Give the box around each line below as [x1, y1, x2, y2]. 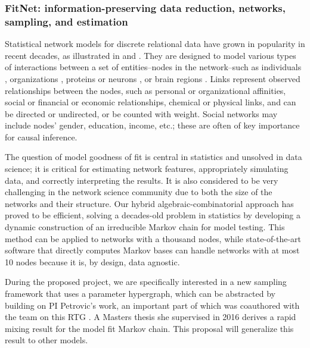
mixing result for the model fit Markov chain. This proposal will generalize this [5, 322, 294, 334]
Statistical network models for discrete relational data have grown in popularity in [5, 37, 305, 50]
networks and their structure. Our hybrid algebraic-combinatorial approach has [5, 197, 294, 209]
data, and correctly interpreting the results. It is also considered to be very [5, 174, 278, 186]
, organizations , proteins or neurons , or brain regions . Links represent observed [5, 72, 300, 84]
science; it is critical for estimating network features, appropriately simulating [5, 162, 289, 175]
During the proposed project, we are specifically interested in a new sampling [5, 275, 287, 288]
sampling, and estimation [5, 14, 128, 29]
